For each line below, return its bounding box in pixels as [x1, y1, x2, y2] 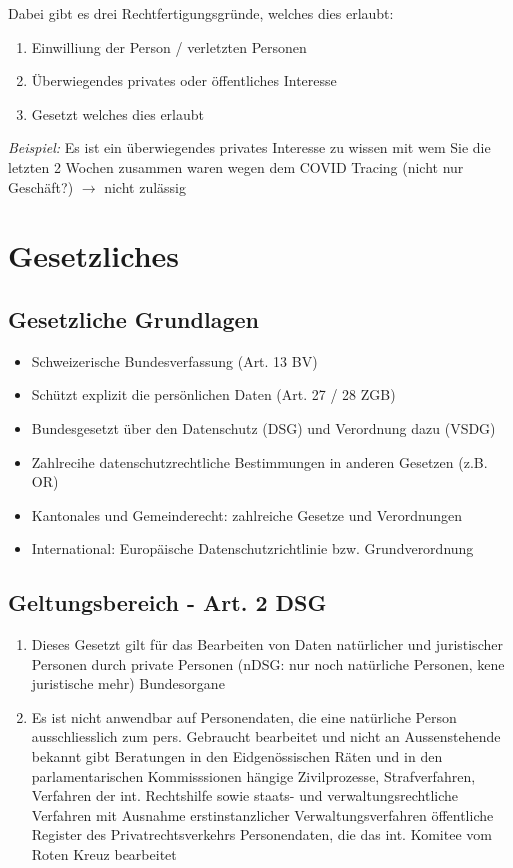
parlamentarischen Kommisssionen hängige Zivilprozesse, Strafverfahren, [31, 765, 476, 786]
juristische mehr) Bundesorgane [31, 673, 225, 694]
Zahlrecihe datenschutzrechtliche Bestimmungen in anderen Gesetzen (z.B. [31, 451, 488, 472]
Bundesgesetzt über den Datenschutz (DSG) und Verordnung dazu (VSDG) [31, 417, 496, 438]
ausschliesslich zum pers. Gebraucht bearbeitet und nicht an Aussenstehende [31, 726, 501, 747]
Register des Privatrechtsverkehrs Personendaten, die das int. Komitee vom [31, 824, 492, 845]
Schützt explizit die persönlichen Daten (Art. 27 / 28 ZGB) [31, 384, 396, 405]
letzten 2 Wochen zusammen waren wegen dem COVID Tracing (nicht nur [8, 156, 464, 177]
